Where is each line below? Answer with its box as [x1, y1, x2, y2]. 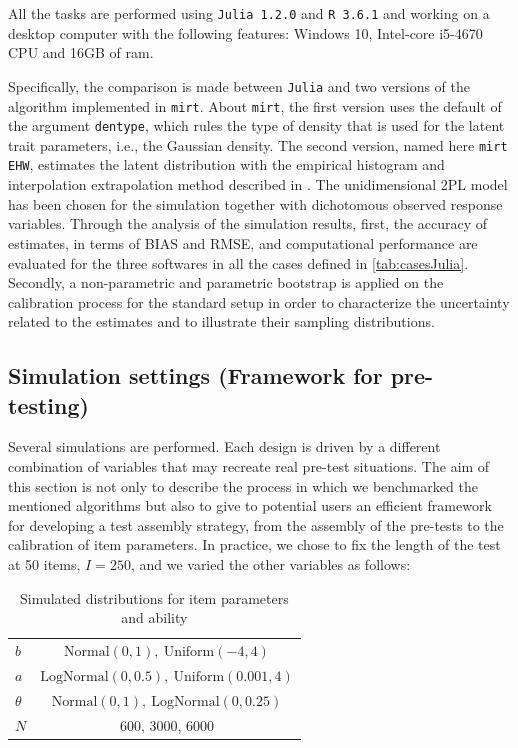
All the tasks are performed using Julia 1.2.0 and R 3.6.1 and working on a [8, 3, 490, 23]
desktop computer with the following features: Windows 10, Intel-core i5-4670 [8, 22, 483, 43]
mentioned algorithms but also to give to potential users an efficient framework [8, 495, 492, 516]
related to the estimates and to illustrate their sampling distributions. [8, 311, 435, 332]
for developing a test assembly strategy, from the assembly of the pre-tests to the [8, 514, 504, 535]
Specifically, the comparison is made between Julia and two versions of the [8, 75, 470, 96]
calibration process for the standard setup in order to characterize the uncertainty [8, 291, 510, 312]
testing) [8, 389, 89, 420]
